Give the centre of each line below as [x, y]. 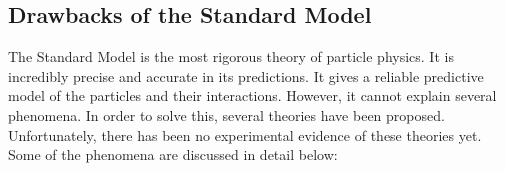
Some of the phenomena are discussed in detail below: [173, 154]
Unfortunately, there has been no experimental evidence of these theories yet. [245, 134]
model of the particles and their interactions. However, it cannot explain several [252, 95]
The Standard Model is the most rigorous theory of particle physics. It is [231, 56]
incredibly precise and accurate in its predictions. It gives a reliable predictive [246, 75]
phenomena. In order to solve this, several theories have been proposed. [226, 114]
